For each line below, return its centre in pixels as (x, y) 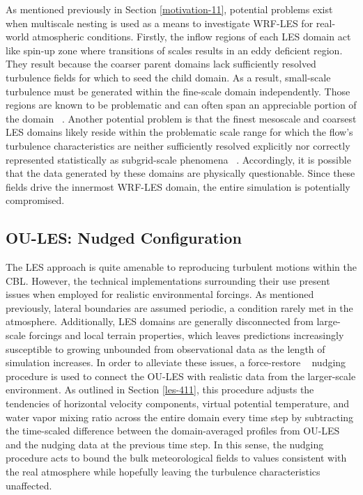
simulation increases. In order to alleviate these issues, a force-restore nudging (176, 362)
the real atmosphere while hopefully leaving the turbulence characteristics (163, 472)
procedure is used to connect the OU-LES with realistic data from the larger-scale (181, 376)
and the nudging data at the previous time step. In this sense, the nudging (165, 444)
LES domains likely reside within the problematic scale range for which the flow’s (179, 132)
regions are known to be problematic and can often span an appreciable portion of (181, 105)
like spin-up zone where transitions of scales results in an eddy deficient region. (174, 50)
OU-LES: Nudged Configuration (124, 238)
